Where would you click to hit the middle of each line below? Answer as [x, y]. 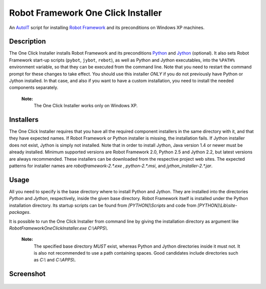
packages [19, 212]
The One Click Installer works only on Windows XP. [86, 106]
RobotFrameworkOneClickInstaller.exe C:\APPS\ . [59, 228]
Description [28, 42]
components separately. [34, 87]
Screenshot [27, 274]
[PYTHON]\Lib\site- [217, 205]
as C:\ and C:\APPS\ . [55, 260]
